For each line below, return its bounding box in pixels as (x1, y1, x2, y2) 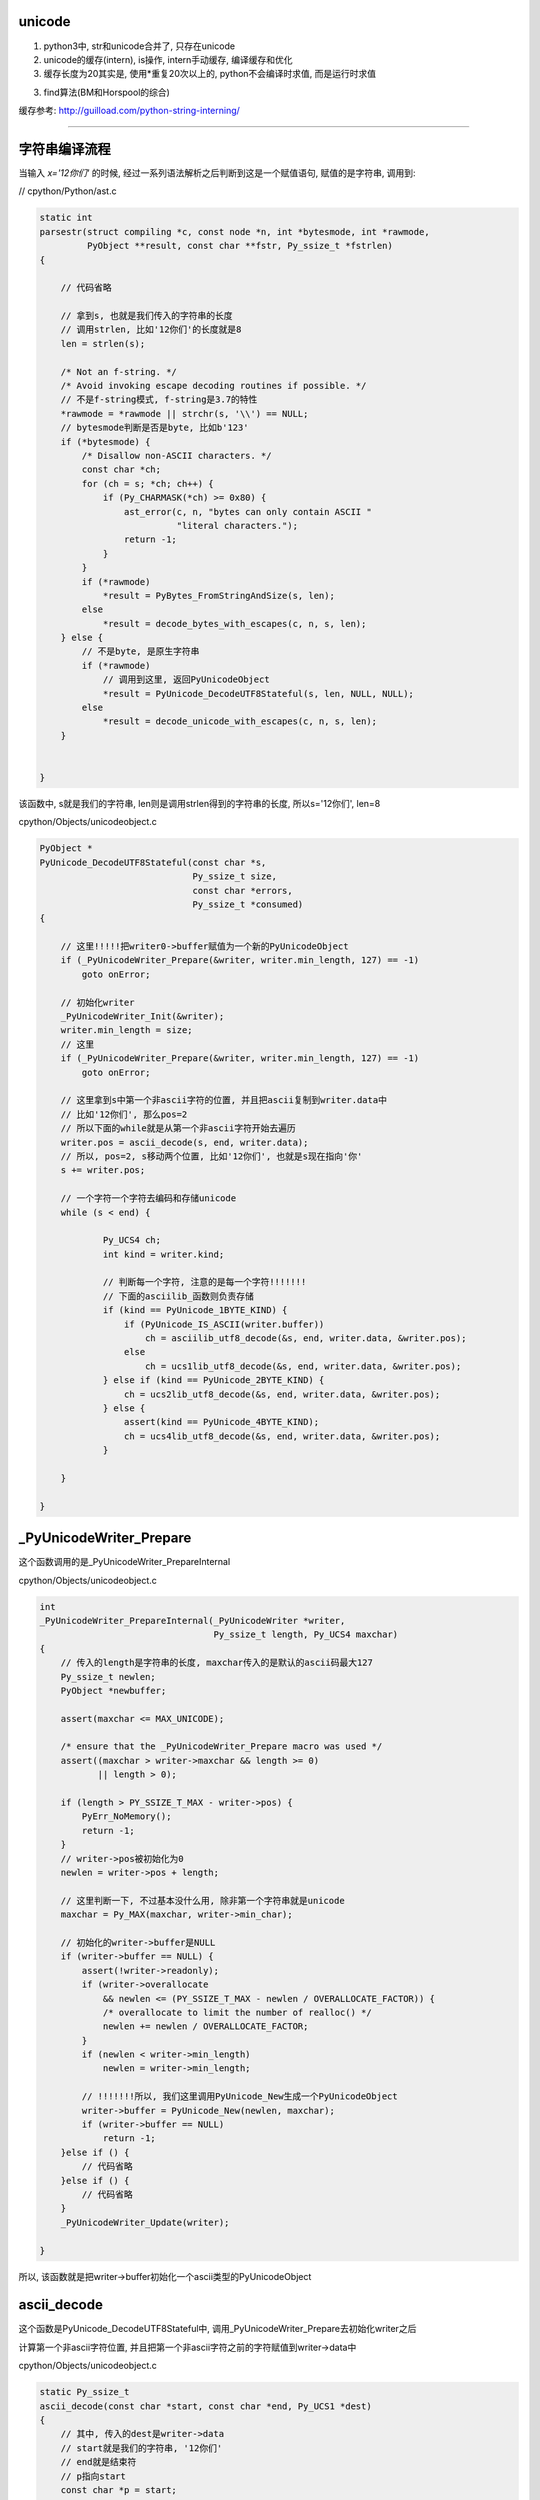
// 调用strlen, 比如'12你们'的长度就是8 (60, 324, 242, 335)
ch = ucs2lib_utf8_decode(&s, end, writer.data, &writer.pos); (123, 1388, 441, 1400)
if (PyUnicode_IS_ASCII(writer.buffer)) (123, 1318, 325, 1330)
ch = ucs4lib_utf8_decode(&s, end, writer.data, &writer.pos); (123, 1430, 441, 1442)
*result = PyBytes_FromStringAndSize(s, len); (102, 590, 335, 601)
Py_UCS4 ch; (102, 1235, 162, 1246)
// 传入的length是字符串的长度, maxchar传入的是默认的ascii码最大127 (60, 1657, 374, 1669)
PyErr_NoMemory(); (81, 1811, 172, 1822)
